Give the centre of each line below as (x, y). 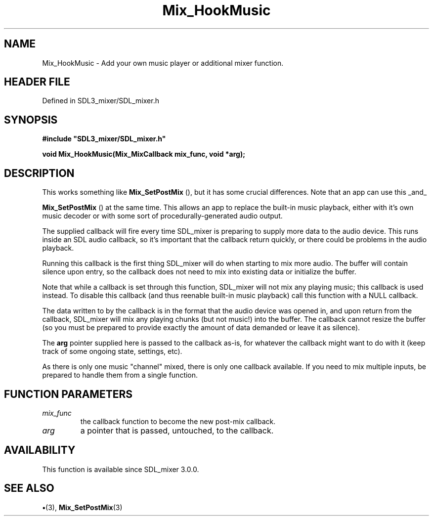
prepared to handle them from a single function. (120, 375)
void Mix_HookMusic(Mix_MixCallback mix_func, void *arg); (144, 154)
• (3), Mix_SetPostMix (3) (82, 507)
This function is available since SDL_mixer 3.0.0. (121, 469)
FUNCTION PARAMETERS (68, 394)
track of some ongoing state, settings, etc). (112, 351)
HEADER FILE (37, 82)
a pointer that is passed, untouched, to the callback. (177, 430)
